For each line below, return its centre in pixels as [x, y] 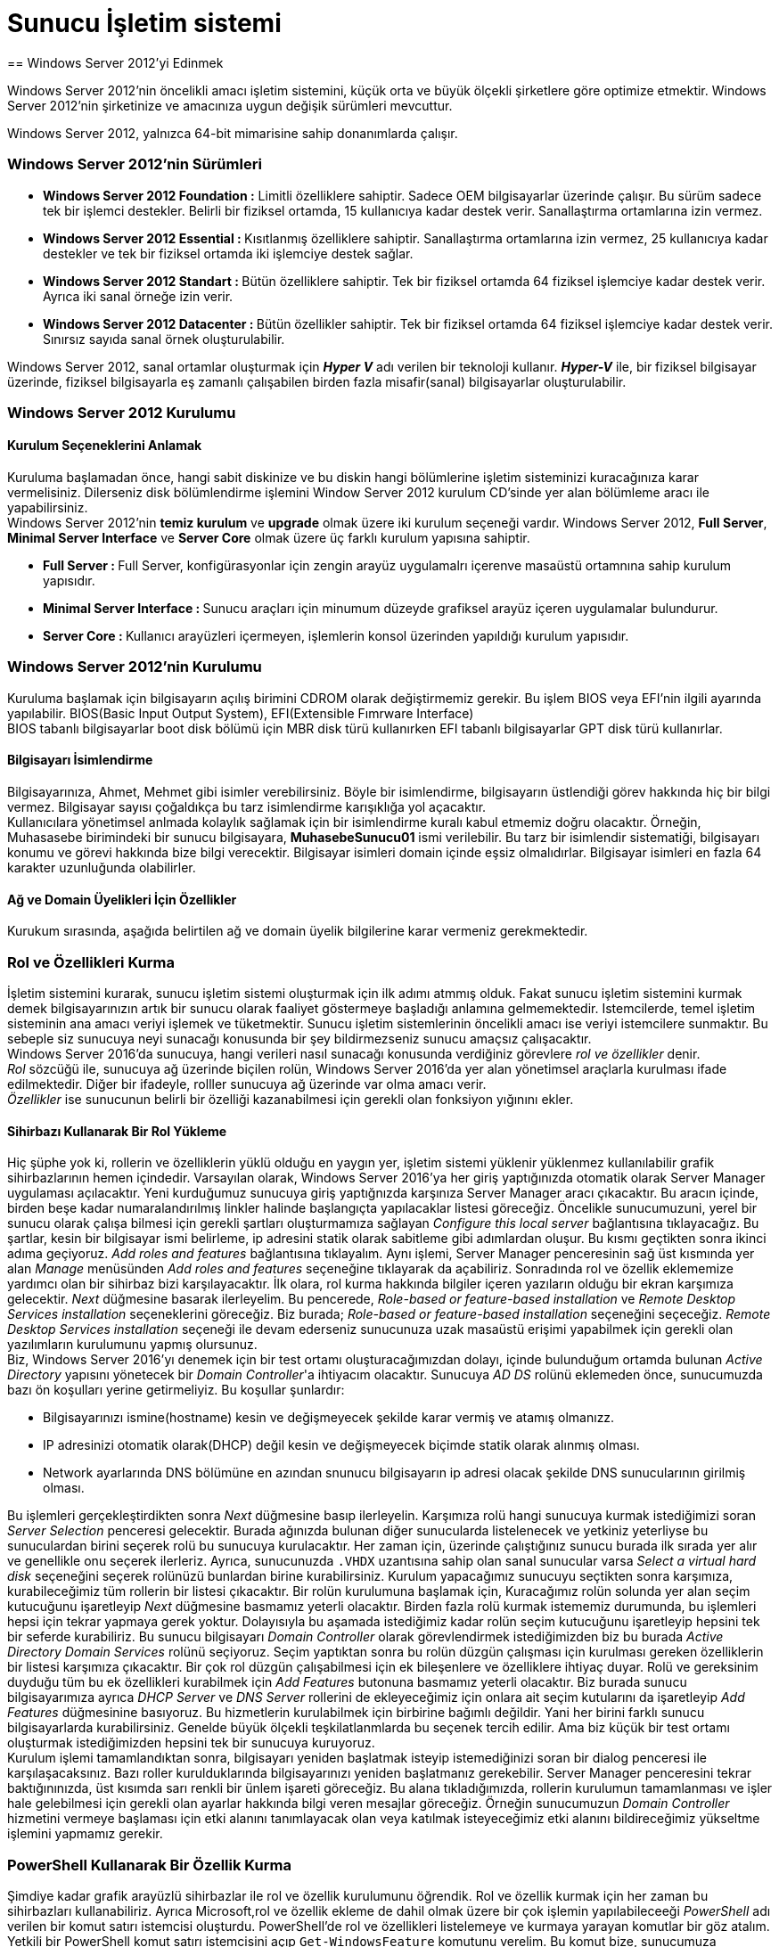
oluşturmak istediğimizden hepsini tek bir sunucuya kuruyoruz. [191, 1743]
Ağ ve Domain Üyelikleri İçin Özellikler [122, 899]
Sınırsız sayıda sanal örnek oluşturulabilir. [164, 339]
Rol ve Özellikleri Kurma [91, 962]
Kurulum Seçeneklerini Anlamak [105, 446]
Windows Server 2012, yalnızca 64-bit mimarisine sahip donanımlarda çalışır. [233, 133]
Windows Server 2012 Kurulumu [122, 412]
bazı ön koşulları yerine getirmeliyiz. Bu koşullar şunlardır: [176, 1390]
